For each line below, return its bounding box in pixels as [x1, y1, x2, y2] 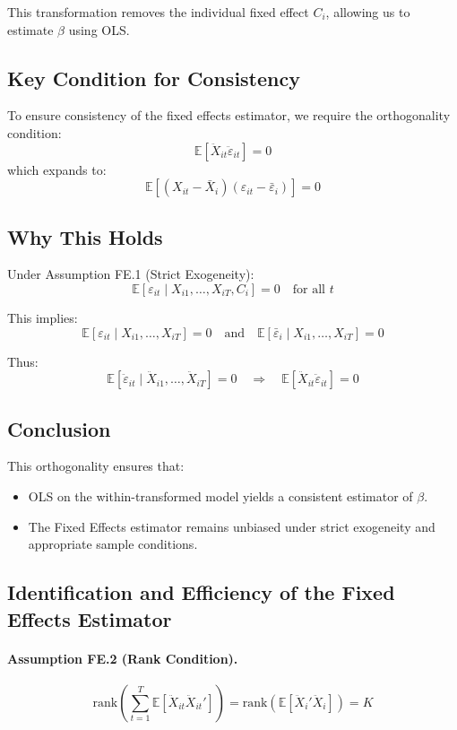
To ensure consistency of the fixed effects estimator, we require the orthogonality [7, 106, 451, 125]
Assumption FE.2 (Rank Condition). [7, 648, 238, 667]
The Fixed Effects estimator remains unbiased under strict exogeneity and [28, 517, 435, 535]
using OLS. [68, 20, 130, 39]
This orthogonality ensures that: [7, 456, 185, 475]
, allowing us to [325, 3, 410, 21]
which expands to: [7, 160, 107, 178]
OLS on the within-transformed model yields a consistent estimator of [28, 486, 413, 505]
